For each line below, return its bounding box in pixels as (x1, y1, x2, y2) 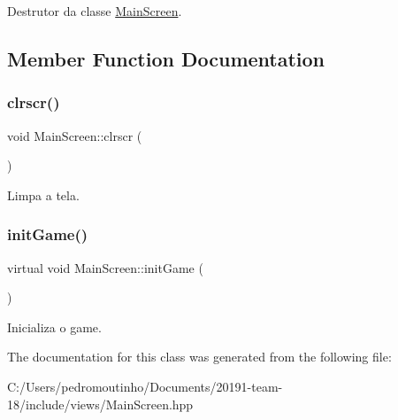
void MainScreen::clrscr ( (7, 126, 142, 144)
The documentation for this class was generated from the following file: (7, 347, 392, 366)
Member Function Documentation (7, 44, 325, 72)
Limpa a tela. (7, 185, 80, 204)
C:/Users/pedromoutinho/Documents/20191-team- (7, 377, 283, 395)
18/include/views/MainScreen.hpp (7, 394, 194, 413)
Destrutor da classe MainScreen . (7, 2, 182, 19)
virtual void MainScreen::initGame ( (7, 258, 203, 276)
